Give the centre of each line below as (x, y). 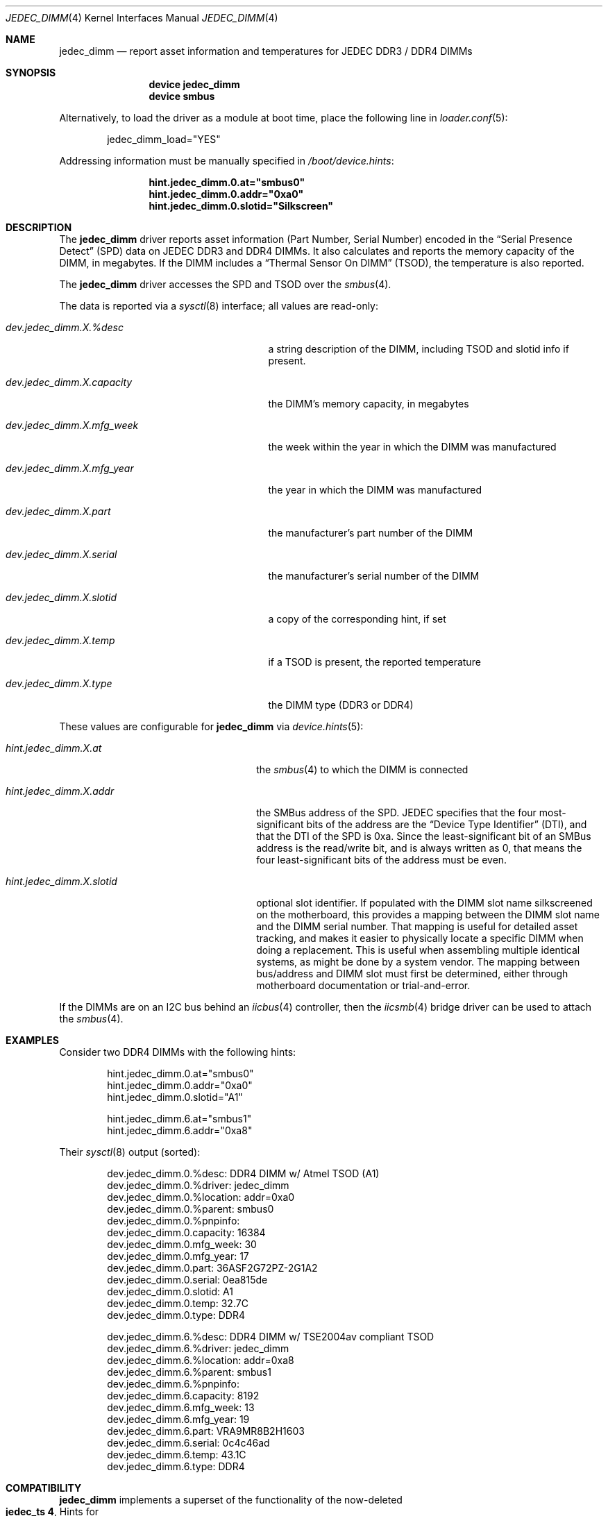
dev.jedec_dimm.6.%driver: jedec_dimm (198, 1348)
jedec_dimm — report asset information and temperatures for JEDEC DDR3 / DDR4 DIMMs (266, 51)
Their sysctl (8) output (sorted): (130, 1152)
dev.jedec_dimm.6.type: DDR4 (176, 1466)
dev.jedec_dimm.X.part (58, 511)
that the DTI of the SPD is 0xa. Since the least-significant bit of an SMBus (424, 836)
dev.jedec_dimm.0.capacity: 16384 (186, 1232)
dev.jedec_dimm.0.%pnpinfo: (174, 1221)
